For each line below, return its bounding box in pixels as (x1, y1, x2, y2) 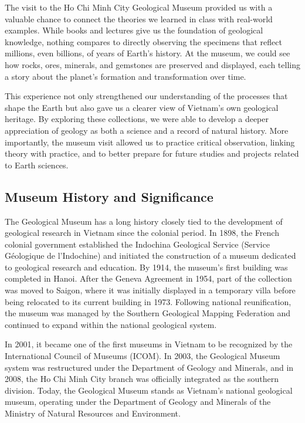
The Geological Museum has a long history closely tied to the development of (5, 215, 283, 227)
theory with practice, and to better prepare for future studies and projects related (5, 147, 299, 160)
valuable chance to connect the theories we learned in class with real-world (5, 12, 273, 25)
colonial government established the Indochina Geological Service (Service (5, 238, 270, 250)
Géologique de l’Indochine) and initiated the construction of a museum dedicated (5, 249, 296, 262)
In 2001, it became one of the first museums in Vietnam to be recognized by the (5, 338, 293, 350)
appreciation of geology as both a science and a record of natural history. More (5, 124, 289, 136)
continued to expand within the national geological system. (5, 318, 217, 330)
